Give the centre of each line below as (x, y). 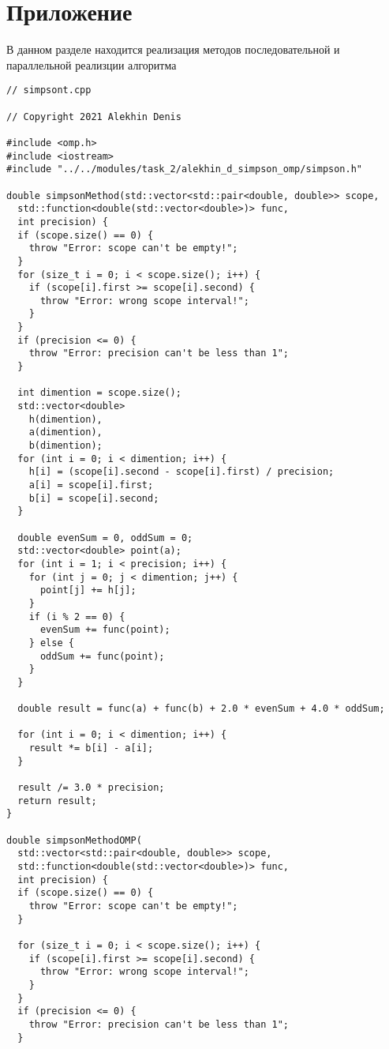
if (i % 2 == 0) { (77, 617)
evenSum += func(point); (105, 630)
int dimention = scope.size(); (99, 393)
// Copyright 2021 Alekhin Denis (94, 117)
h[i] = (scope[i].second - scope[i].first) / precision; (181, 472)
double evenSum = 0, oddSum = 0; (105, 538)
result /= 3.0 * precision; (91, 788)
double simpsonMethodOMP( (74, 840)
